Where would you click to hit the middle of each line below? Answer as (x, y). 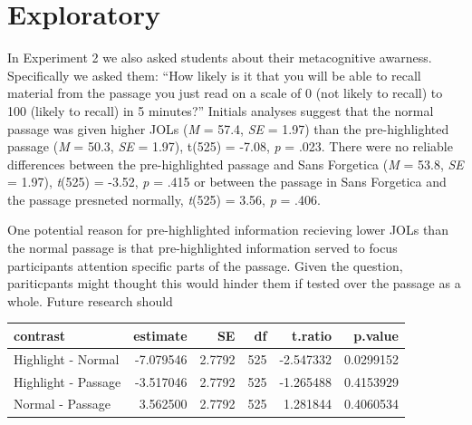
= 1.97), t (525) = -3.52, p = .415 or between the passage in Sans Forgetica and (227, 182)
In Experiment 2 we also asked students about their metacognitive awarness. (220, 58)
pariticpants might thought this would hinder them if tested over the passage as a (234, 283)
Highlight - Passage (67, 381)
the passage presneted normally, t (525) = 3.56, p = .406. (164, 199)
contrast (40, 335)
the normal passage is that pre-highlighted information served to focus (202, 248)
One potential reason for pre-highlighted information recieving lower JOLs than (228, 230)
